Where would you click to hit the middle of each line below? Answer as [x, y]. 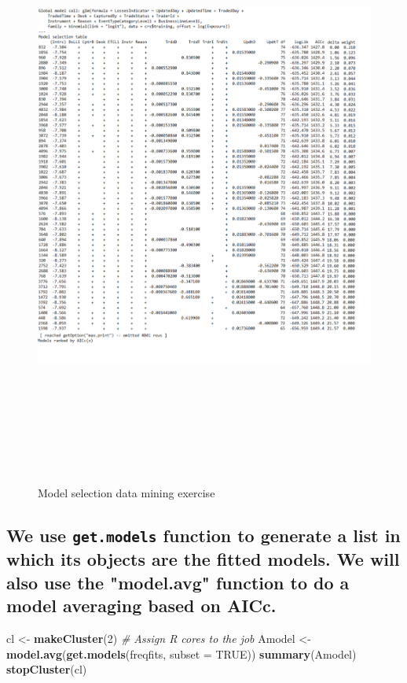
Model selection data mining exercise [126, 493]
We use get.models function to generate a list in [203, 535]
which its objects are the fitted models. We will [203, 559]
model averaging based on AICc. [141, 605]
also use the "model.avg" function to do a [178, 582]
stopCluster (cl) [47, 669]
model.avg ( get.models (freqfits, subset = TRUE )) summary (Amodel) [181, 653]
